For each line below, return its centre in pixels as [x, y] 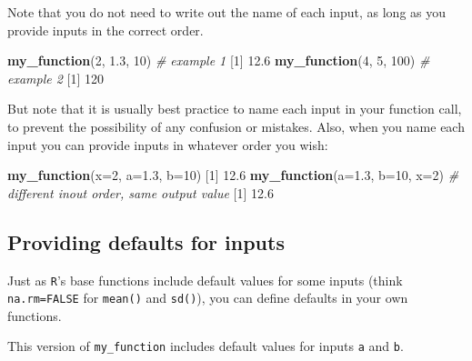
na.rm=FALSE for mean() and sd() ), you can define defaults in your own [208, 298]
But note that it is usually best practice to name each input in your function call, [235, 109]
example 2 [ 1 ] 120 [56, 78]
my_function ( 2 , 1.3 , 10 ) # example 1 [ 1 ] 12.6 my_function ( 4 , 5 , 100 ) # [219, 60]
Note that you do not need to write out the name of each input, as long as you [227, 12]
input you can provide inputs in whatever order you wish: [168, 144]
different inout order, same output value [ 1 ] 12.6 [141, 192]
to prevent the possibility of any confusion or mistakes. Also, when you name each [236, 126]
